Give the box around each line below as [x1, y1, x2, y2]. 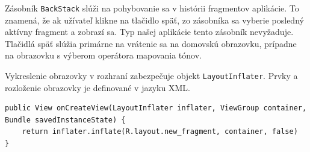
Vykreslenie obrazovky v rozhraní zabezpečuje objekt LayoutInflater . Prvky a [5, 69, 298, 82]
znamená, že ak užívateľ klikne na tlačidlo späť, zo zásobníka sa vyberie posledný [5, 13, 304, 26]
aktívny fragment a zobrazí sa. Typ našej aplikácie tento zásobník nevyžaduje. [5, 25, 294, 38]
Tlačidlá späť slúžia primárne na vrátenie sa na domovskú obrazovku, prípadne [5, 37, 297, 49]
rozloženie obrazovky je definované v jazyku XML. [5, 81, 190, 93]
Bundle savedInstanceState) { [5, 115, 126, 124]
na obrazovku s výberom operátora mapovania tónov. [5, 49, 202, 62]
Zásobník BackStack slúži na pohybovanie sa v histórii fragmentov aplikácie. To [5, 2, 299, 14]
